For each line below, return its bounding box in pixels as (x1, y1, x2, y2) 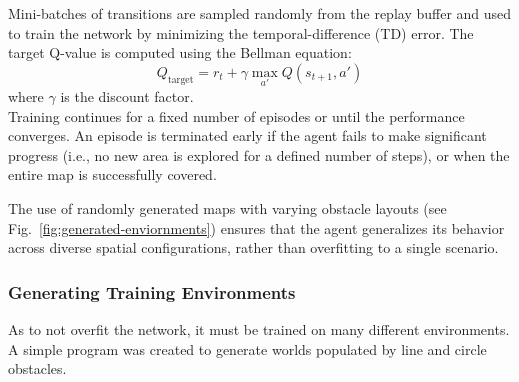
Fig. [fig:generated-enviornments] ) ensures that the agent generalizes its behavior (8, 217, 505, 238)
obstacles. (8, 358, 67, 379)
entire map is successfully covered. (8, 164, 217, 185)
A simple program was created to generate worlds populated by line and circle (8, 338, 487, 359)
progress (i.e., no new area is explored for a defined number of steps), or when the (8, 144, 510, 165)
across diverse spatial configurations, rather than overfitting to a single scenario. (8, 237, 499, 258)
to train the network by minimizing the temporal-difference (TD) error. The (8, 22, 474, 43)
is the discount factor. (60, 86, 194, 106)
